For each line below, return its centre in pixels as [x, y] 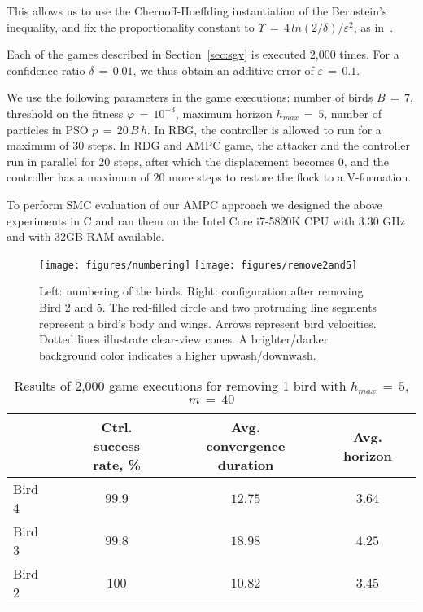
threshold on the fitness [65, 113]
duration [246, 465]
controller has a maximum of [78, 177]
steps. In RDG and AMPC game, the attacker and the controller [249, 145]
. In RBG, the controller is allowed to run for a [264, 129]
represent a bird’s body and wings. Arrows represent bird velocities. [208, 323]
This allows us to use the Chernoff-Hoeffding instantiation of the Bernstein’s [197, 11]
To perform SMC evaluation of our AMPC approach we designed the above [194, 204]
